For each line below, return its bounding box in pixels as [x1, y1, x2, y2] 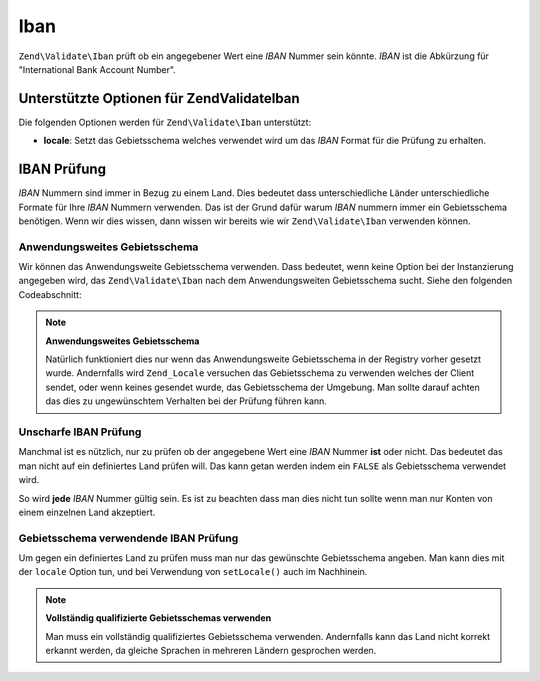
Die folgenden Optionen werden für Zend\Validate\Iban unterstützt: [18, 116, 312, 128]
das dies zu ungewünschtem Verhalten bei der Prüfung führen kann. [45, 395, 327, 407]
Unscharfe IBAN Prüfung [18, 425, 142, 439]
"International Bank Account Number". [18, 63, 177, 75]
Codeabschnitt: [18, 288, 82, 300]
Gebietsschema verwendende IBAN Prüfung [18, 531, 239, 545]
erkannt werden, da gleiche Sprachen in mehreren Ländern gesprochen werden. [45, 644, 377, 656]
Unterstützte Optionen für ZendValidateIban [18, 90, 300, 107]
